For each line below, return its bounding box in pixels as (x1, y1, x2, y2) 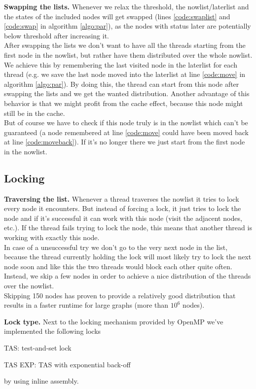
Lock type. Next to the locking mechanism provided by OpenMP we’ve (4, 316, 223, 326)
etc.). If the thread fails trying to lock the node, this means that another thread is (4, 222, 252, 233)
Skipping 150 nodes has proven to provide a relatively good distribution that (4, 290, 236, 300)
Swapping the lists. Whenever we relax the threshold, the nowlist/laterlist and (4, 1, 249, 11)
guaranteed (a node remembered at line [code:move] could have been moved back (4, 127, 249, 137)
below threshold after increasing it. (4, 30, 110, 40)
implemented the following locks (4, 326, 101, 336)
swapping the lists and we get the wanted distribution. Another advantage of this (4, 88, 250, 99)
